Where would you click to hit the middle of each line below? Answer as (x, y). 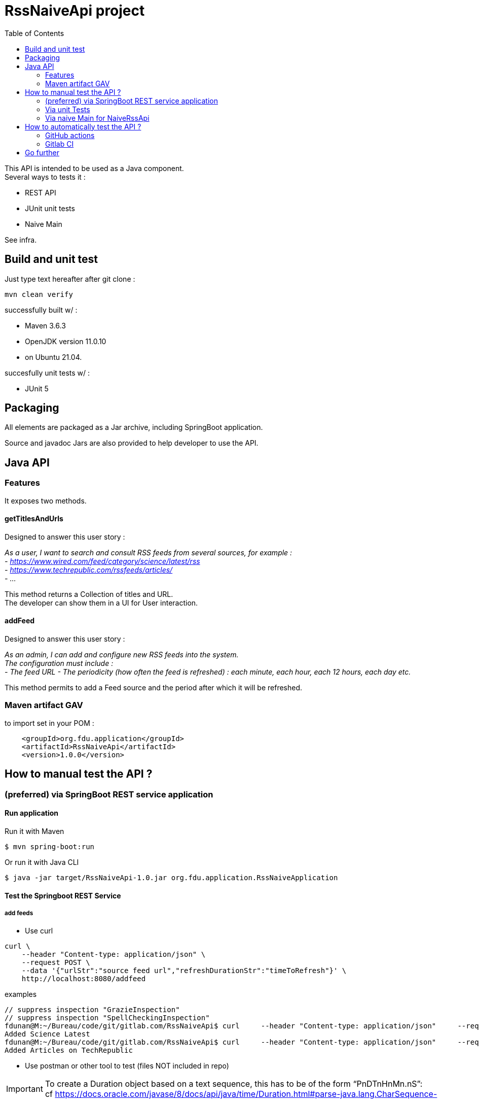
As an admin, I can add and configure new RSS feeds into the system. (122, 655)
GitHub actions (70, 135)
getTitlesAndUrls (34, 519)
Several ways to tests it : (45, 177)
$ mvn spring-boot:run (50, 846)
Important (25, 1089)
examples (21, 994)
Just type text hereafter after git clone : (70, 279)
